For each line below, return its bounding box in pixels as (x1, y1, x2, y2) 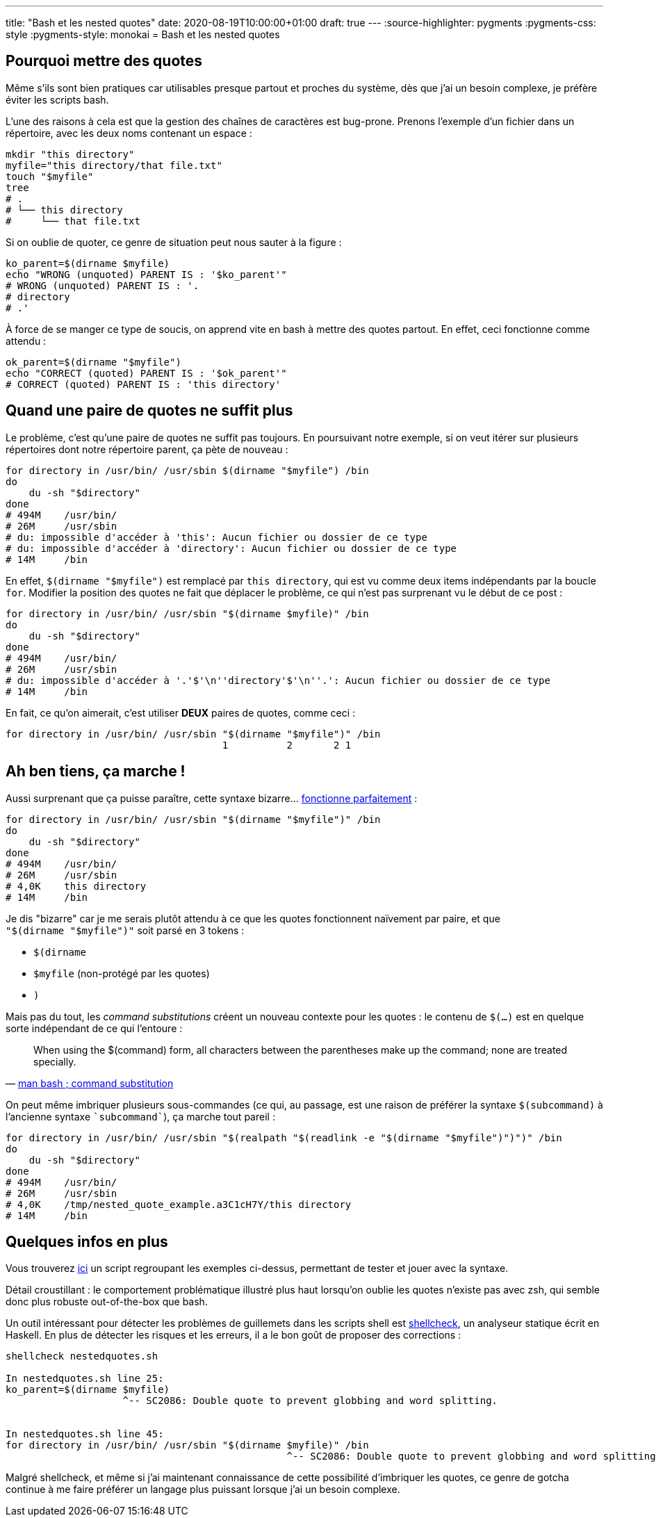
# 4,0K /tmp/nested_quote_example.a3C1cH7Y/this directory (6, 1198, 352, 1210)
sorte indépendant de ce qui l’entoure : (6, 1022, 183, 1034)
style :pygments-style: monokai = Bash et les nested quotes (6, 28, 280, 40)
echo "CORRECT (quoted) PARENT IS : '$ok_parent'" (6, 367, 287, 379)
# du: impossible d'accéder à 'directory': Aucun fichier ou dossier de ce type (6, 542, 457, 554)
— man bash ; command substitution (6, 1077, 174, 1089)
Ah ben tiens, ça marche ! (6, 762, 186, 781)
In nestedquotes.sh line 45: (6, 1428, 164, 1440)
